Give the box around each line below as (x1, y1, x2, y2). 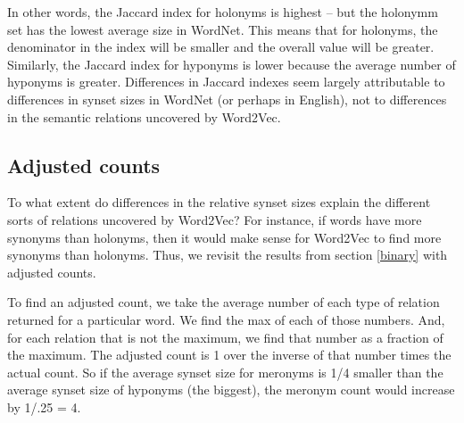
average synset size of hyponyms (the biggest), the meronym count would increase (7, 380, 455, 399)
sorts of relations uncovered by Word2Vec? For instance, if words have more (7, 210, 422, 228)
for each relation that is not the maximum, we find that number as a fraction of (7, 328, 443, 346)
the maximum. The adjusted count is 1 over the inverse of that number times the (7, 345, 452, 364)
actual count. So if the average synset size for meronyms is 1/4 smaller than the (7, 362, 443, 381)
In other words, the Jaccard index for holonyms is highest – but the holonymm (7, 3, 438, 21)
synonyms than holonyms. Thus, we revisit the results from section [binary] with (7, 245, 448, 264)
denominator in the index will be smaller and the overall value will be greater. (7, 37, 435, 56)
